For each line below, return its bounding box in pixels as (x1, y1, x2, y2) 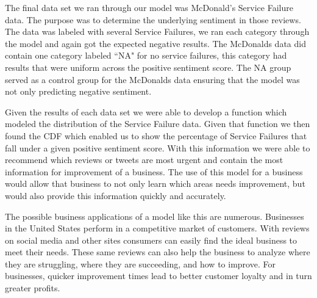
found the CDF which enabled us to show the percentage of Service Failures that (5, 129, 307, 142)
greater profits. (5, 282, 60, 294)
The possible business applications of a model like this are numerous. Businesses (5, 209, 304, 222)
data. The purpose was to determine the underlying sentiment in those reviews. (5, 13, 301, 26)
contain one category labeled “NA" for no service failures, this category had (5, 49, 287, 62)
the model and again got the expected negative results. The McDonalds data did (5, 37, 306, 49)
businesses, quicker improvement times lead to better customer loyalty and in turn (5, 269, 312, 282)
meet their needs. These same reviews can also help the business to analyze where (5, 245, 310, 258)
